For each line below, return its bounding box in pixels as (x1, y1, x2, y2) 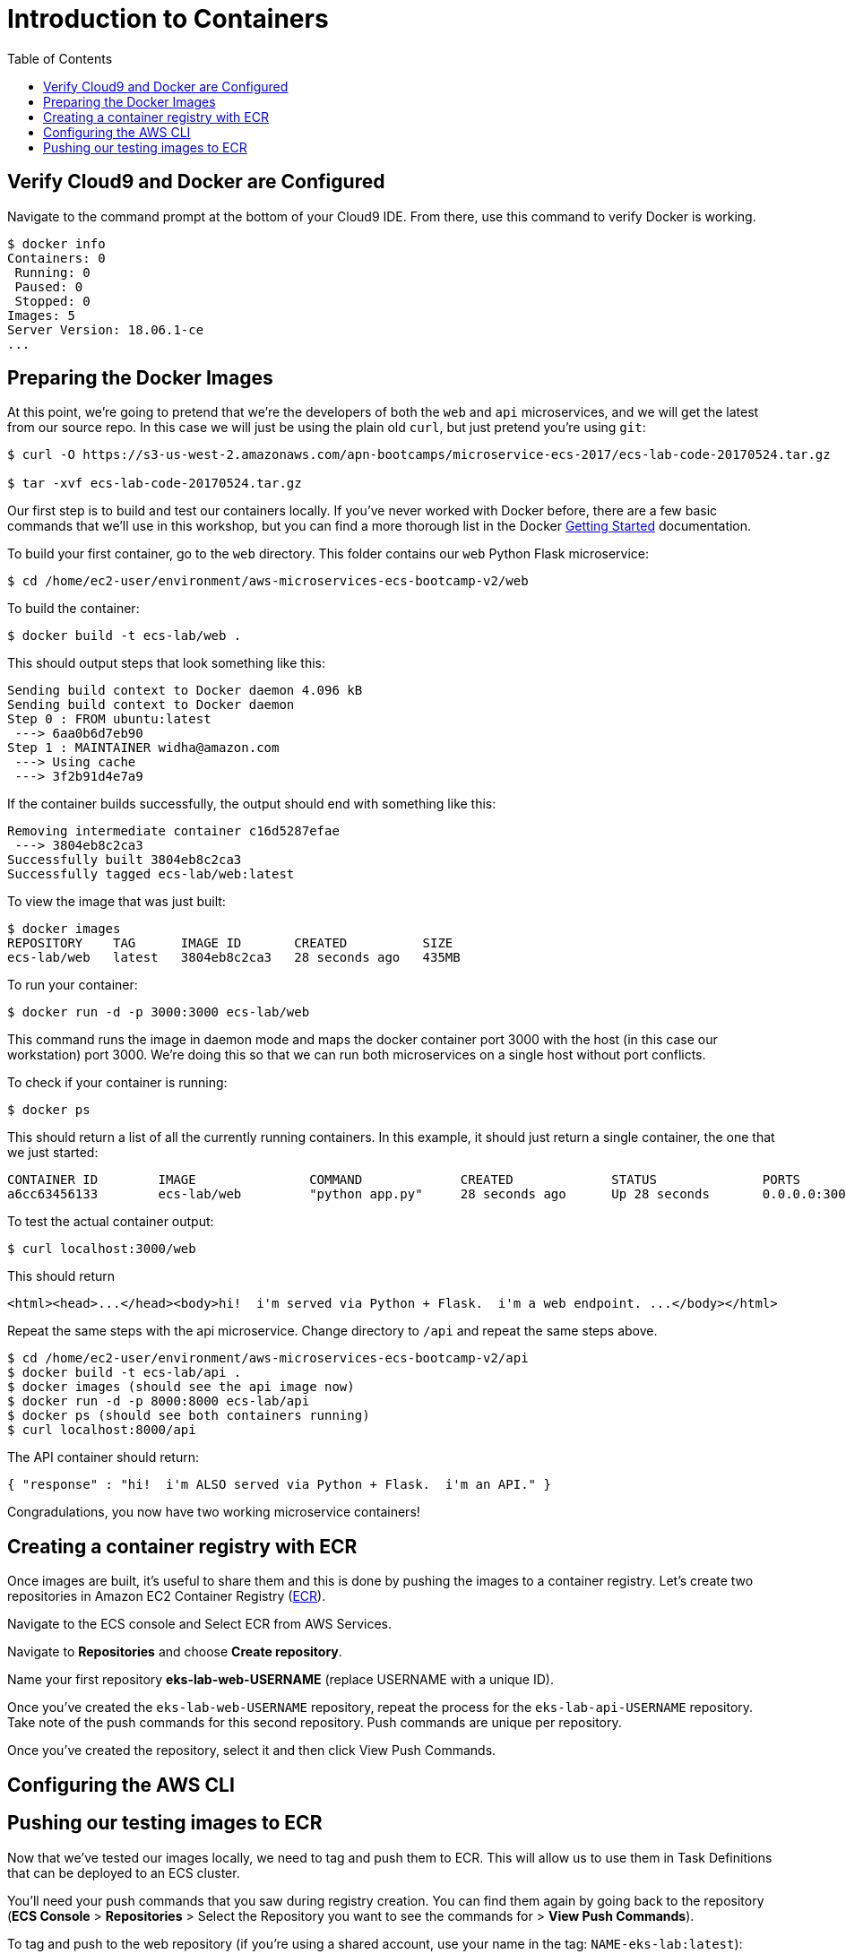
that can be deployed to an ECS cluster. (7, 1864, 240, 1881)
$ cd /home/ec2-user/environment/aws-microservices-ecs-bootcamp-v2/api (7, 1351, 529, 1366)
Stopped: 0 (14, 293, 91, 308)
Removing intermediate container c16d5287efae (7, 824, 340, 839)
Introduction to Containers (7, 4, 329, 34)
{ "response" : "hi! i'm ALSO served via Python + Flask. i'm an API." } (7, 1477, 551, 1492)
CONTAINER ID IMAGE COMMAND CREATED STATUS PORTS (7, 1172, 801, 1188)
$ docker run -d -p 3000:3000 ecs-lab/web (7, 1005, 310, 1020)
